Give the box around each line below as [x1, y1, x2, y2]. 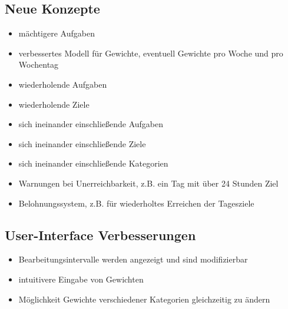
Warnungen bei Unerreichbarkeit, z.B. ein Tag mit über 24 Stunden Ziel [18, 177, 279, 189]
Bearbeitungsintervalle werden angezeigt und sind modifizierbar [18, 253, 248, 265]
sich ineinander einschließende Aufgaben [18, 118, 164, 130]
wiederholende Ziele [18, 98, 90, 110]
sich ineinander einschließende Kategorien [18, 157, 168, 170]
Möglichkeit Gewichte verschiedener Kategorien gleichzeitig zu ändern [18, 293, 270, 305]
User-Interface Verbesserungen [5, 225, 196, 244]
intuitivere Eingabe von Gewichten [18, 273, 144, 285]
